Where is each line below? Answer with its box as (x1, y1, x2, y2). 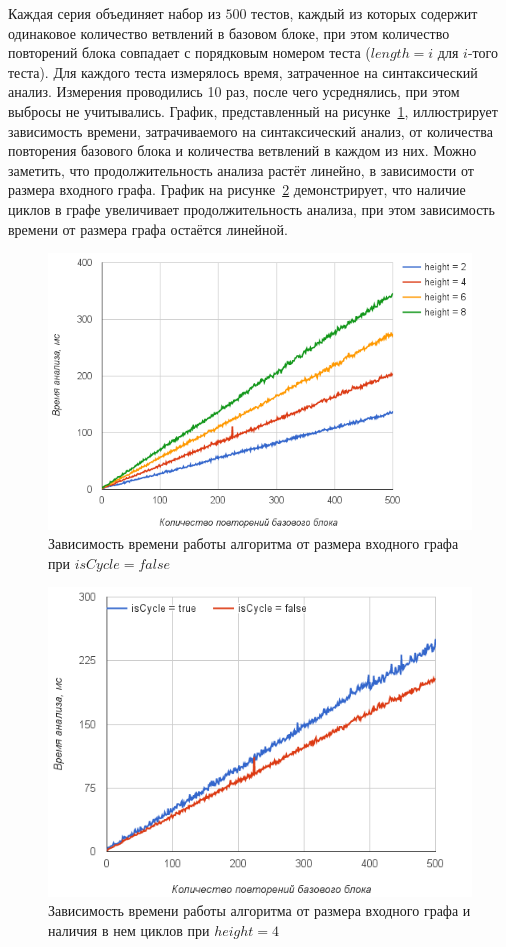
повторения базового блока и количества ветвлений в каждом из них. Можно (8, 140, 477, 161)
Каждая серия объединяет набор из (8, 3, 221, 23)
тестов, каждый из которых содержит (251, 3, 478, 23)
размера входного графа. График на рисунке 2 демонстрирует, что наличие (8, 179, 466, 200)
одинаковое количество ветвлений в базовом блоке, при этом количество (8, 22, 450, 43)
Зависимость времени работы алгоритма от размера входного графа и (48, 900, 471, 921)
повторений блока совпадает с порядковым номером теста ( (8, 42, 371, 63)
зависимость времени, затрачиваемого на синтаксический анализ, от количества (8, 120, 493, 141)
